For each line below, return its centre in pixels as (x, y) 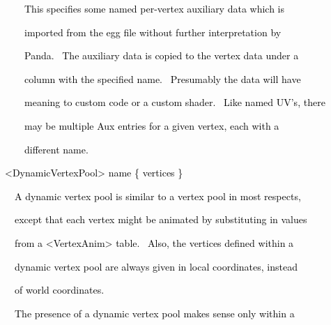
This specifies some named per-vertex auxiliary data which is (154, 8)
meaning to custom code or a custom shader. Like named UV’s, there (175, 102)
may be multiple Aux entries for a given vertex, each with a (152, 125)
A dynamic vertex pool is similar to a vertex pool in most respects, (157, 196)
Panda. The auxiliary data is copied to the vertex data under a (161, 55)
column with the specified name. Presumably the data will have (162, 78)
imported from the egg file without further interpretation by (153, 32)
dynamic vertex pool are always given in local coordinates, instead (156, 266)
